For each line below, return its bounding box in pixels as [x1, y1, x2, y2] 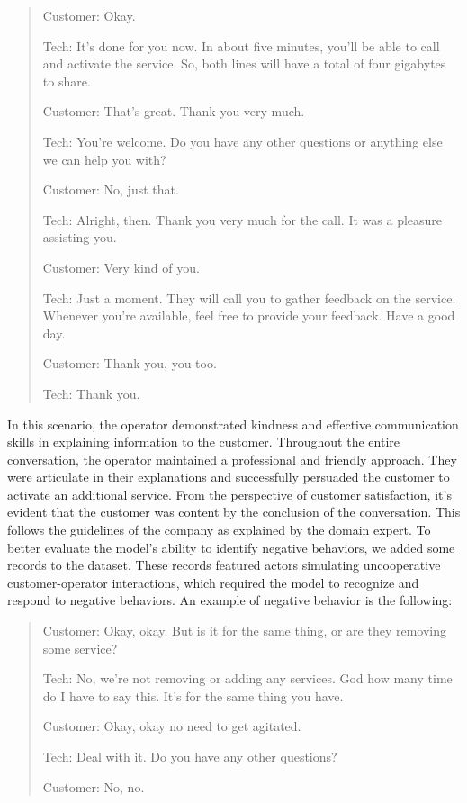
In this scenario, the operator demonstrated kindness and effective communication [7, 414, 459, 433]
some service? [42, 638, 118, 657]
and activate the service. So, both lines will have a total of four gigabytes [42, 54, 446, 73]
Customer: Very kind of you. [42, 257, 200, 276]
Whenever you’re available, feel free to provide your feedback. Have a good [42, 306, 455, 325]
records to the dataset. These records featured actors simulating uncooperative [7, 555, 441, 574]
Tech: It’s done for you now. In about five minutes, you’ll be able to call [42, 36, 440, 55]
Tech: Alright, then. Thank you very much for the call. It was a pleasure [42, 210, 443, 229]
